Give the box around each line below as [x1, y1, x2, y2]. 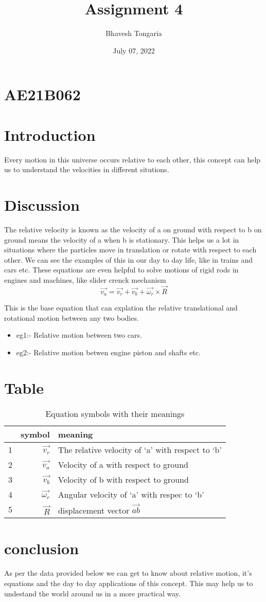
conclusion [4, 538, 79, 559]
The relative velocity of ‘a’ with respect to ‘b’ [58, 443, 222, 455]
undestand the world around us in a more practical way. [4, 588, 181, 598]
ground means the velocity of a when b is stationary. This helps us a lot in [4, 234, 239, 245]
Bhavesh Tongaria [105, 28, 162, 39]
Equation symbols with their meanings [45, 407, 185, 419]
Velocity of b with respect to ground [58, 473, 189, 485]
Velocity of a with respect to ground [58, 458, 188, 470]
